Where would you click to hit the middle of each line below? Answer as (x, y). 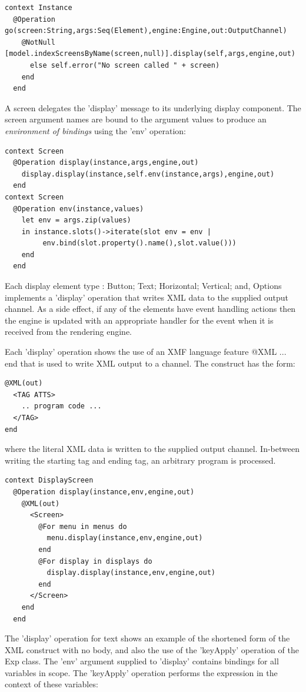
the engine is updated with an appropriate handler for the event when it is (139, 320)
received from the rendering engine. (68, 332)
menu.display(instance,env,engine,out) (125, 538)
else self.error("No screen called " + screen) (125, 65)
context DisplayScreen (49, 480)
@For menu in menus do (83, 526)
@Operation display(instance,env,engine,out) (104, 492)
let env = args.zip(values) (76, 220)
